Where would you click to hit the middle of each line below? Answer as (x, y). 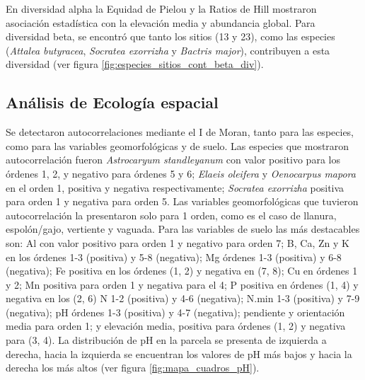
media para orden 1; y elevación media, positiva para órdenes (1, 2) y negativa (176, 326)
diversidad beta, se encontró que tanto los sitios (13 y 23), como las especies (170, 36)
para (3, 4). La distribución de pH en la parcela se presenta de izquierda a (166, 340)
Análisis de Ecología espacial (112, 102)
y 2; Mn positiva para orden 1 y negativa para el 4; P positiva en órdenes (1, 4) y (182, 284)
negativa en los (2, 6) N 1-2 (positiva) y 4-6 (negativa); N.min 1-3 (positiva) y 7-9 (183, 298)
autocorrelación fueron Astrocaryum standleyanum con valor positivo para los (173, 160)
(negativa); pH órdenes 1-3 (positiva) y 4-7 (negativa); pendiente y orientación (175, 312)
